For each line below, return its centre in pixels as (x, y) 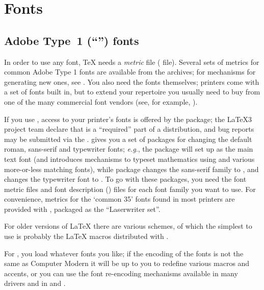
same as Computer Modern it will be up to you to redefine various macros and (127, 263)
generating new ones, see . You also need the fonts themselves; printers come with (132, 81)
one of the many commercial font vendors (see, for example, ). (101, 101)
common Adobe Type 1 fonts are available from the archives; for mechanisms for (130, 72)
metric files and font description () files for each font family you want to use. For (130, 189)
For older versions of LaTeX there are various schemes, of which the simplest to (128, 226)
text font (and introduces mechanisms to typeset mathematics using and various (129, 159)
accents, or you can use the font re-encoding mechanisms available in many (121, 273)
